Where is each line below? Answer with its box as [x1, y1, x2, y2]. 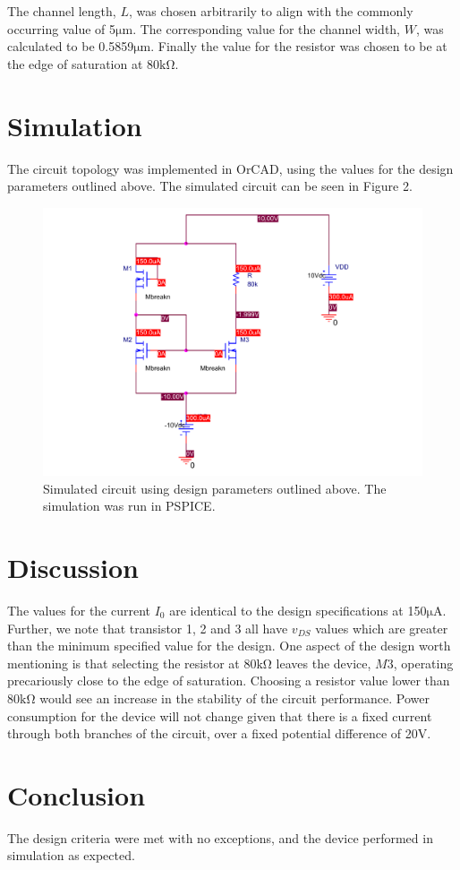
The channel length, [7, 2, 116, 20]
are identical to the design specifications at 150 [169, 600, 427, 619]
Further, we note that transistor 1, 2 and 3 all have [7, 618, 288, 637]
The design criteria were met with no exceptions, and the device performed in [7, 828, 433, 847]
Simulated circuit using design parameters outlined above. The [43, 478, 387, 497]
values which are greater [315, 618, 448, 637]
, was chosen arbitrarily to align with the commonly [128, 2, 413, 20]
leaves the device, [276, 653, 371, 672]
